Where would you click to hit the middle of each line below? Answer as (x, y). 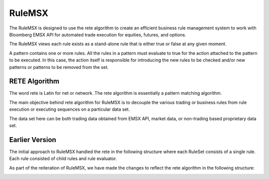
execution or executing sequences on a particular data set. (69, 109)
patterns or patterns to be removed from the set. (59, 67)
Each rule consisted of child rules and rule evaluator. (63, 159)
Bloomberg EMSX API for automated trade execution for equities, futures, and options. (98, 34)
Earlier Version (33, 140)
